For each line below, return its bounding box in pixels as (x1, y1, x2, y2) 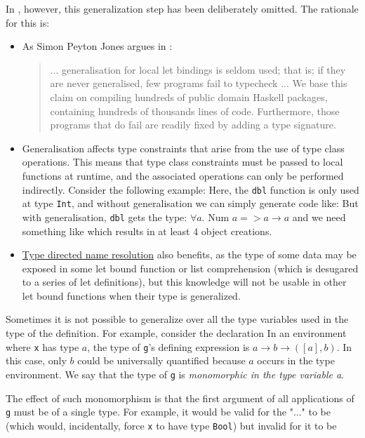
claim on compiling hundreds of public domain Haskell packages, (50, 89, 328, 104)
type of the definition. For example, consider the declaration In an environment (6, 326, 347, 340)
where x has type (6, 339, 79, 354)
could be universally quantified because (77, 353, 246, 368)
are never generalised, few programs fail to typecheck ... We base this (50, 76, 347, 91)
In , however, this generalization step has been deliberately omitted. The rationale (6, 1, 359, 15)
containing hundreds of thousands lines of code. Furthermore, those (50, 103, 340, 118)
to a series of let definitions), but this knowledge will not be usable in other (22, 274, 347, 289)
